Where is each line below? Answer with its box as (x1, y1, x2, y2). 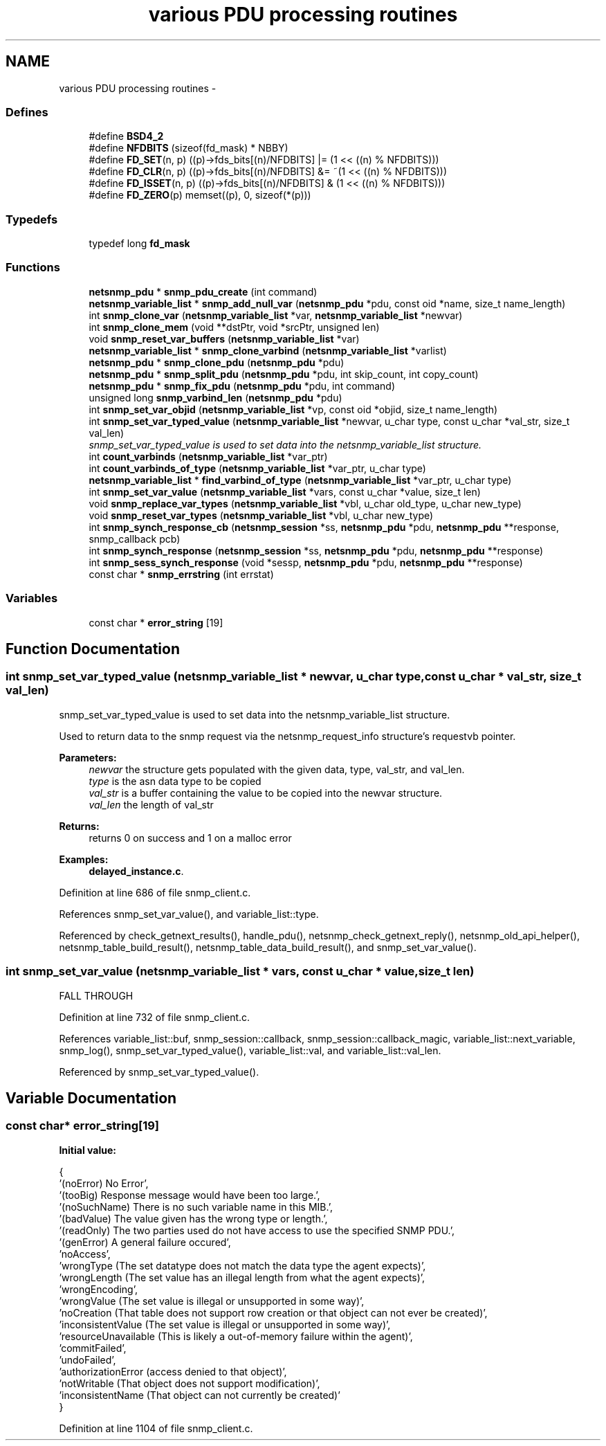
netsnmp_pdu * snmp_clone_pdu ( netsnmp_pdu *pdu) (89, 356, 345, 368)
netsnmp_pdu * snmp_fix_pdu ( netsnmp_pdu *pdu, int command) (89, 379, 396, 392)
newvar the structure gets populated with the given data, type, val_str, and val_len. (89, 763, 465, 775)
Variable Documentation (6, 1089, 177, 1107)
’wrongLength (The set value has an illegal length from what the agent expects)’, (59, 1271, 425, 1283)
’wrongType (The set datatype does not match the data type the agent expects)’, (59, 1259, 426, 1272)
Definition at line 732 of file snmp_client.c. (59, 1011, 250, 1023)
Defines (6, 105, 48, 119)
